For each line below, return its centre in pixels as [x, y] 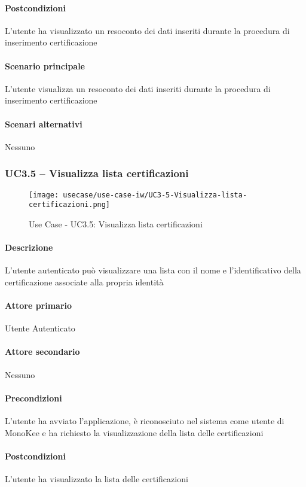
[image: [44, 195]
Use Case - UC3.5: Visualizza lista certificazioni [116, 223]
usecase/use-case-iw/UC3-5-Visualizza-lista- [155, 195]
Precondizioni [33, 398]
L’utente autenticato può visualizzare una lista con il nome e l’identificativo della [153, 270]
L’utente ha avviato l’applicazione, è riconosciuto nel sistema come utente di [145, 421]
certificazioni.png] [70, 205]
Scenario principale [45, 66]
